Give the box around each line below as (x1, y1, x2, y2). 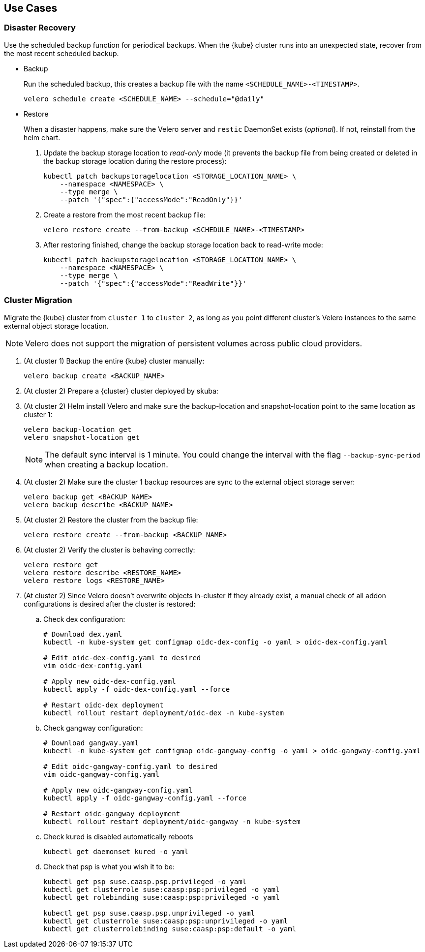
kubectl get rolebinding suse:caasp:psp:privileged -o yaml (43, 893, 280, 901)
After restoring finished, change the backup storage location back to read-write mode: (43, 240, 323, 249)
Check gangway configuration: (43, 723, 143, 732)
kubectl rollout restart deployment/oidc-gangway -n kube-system (43, 817, 301, 826)
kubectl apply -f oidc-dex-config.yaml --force (43, 685, 230, 693)
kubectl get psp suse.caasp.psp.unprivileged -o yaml (43, 909, 255, 917)
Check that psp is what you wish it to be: (43, 862, 175, 871)
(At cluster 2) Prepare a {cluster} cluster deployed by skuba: (24, 386, 218, 395)
